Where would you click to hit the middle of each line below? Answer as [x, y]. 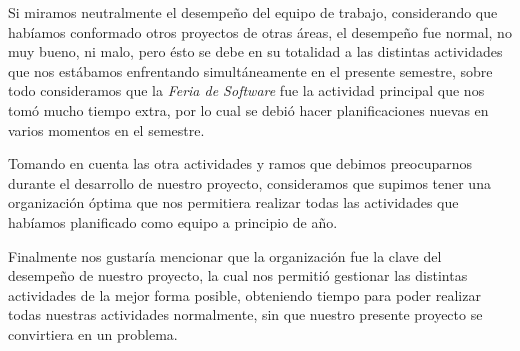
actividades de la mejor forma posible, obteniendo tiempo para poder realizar [244, 294]
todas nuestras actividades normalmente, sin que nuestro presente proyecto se [245, 314]
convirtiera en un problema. [93, 333]
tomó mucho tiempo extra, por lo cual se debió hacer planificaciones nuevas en [248, 109]
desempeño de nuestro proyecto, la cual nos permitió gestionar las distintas [238, 275]
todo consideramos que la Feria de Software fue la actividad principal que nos [246, 90]
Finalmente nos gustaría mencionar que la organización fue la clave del [225, 255]
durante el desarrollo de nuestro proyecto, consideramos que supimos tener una [249, 182]
